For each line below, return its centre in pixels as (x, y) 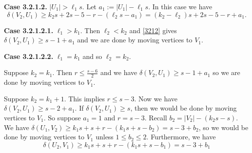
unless (105, 137)
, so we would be (223, 127)
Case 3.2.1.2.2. (29, 56)
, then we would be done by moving (184, 108)
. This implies (85, 98)
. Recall (156, 117)
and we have (119, 72)
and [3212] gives (153, 30)
